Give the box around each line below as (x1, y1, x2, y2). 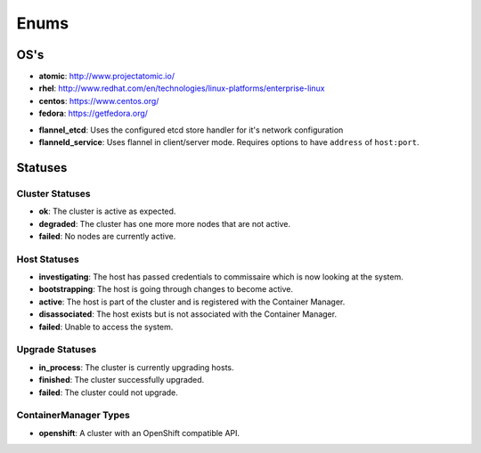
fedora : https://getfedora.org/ (38, 108, 149, 119)
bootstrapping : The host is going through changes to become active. (38, 284, 294, 295)
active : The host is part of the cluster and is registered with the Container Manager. (38, 296, 346, 307)
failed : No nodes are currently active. (38, 231, 176, 241)
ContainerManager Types (16, 409, 131, 422)
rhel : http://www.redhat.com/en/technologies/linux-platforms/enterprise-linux (38, 83, 325, 93)
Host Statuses (16, 253, 79, 265)
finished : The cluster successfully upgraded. (38, 375, 205, 385)
